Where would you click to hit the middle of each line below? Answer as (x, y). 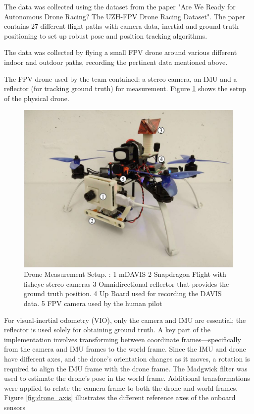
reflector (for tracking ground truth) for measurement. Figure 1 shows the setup (125, 88)
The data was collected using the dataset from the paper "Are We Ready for (120, 6)
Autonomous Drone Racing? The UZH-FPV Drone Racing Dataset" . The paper (125, 16)
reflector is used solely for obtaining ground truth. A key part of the (107, 330)
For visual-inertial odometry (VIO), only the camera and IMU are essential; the (125, 320)
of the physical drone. (37, 98)
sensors (15, 407)
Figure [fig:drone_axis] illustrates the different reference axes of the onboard (120, 397)
